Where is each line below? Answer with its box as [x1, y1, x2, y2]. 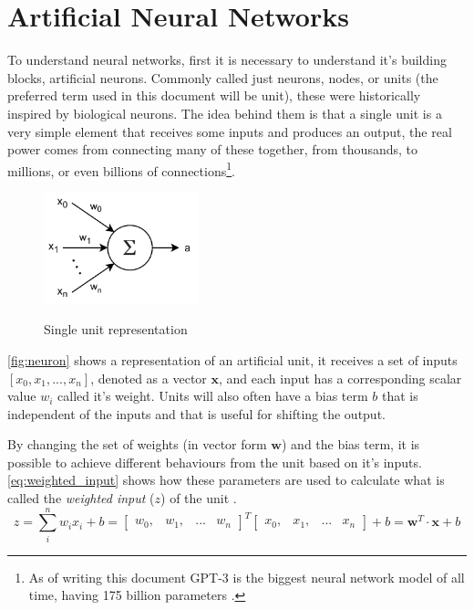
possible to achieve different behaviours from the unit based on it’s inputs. [7, 452, 422, 471]
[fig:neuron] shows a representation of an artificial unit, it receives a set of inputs [7, 350, 458, 369]
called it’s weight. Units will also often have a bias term [57, 386, 368, 405]
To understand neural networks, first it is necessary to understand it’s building [7, 50, 447, 69]
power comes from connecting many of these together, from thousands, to [7, 140, 417, 159]
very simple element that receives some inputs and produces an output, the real [7, 121, 452, 141]
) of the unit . [160, 489, 237, 508]
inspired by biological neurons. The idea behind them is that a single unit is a [7, 103, 442, 122]
